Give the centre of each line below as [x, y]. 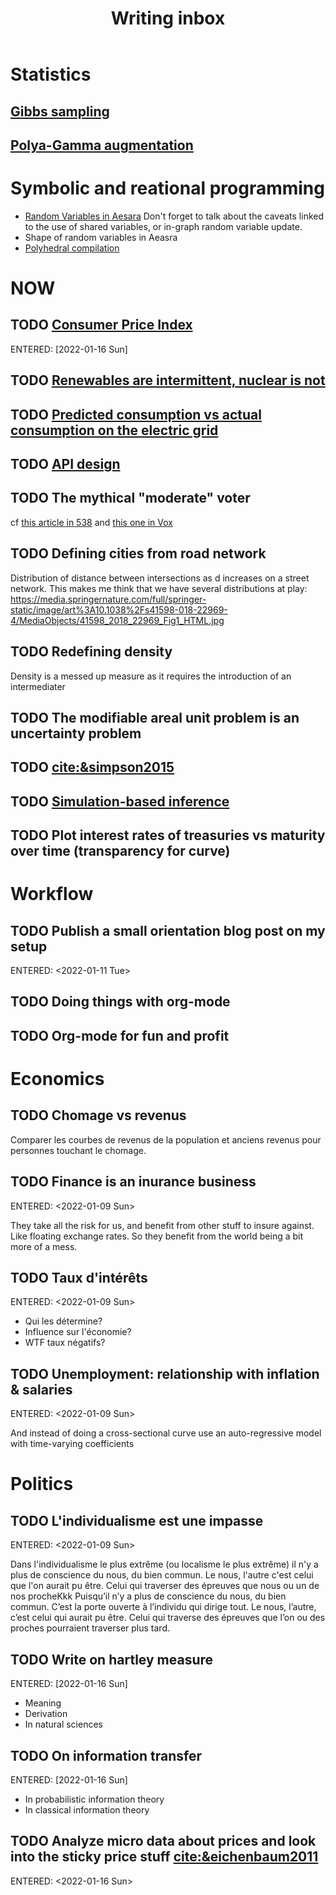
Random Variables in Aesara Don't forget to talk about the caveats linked [174, 216]
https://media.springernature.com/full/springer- [108, 599]
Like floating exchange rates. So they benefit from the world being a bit [157, 1236]
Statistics [51, 74]
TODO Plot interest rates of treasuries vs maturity [168, 835]
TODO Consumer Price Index [101, 325]
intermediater [38, 686]
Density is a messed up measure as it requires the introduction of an [151, 676]
